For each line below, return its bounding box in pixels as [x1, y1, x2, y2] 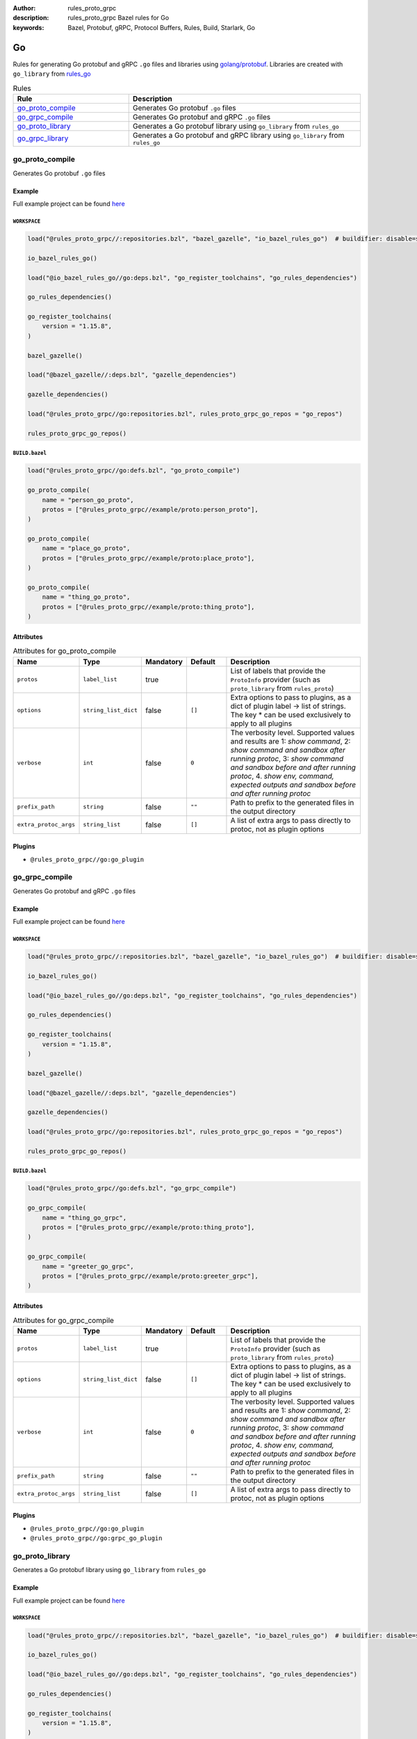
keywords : [13, 23, 44, 31]
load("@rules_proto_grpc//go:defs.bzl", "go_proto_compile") [27, 467, 240, 474]
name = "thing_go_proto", [42, 593, 131, 601]
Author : [13, 4, 36, 12]
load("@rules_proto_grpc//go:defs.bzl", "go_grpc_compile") [27, 1185, 237, 1192]
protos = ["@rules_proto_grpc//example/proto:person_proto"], [42, 505, 259, 513]
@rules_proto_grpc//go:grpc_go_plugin [30, 1534, 163, 1542]
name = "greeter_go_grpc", [42, 1263, 135, 1270]
